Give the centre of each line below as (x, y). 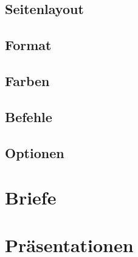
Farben (27, 80)
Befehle (29, 116)
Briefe (31, 197)
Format (28, 45)
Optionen (35, 152)
